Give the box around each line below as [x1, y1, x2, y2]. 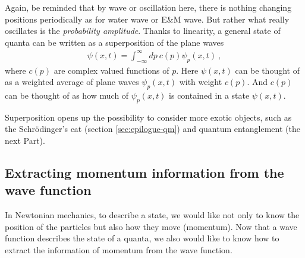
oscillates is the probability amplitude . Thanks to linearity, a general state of [5, 24, 281, 37]
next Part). [5, 134, 45, 147]
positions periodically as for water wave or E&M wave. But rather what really [5, 12, 290, 25]
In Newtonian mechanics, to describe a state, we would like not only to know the [5, 209, 300, 221]
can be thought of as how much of [5, 89, 129, 102]
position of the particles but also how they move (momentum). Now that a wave [5, 220, 297, 232]
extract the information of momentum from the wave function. [5, 244, 232, 256]
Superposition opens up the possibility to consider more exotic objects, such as [5, 111, 292, 123]
